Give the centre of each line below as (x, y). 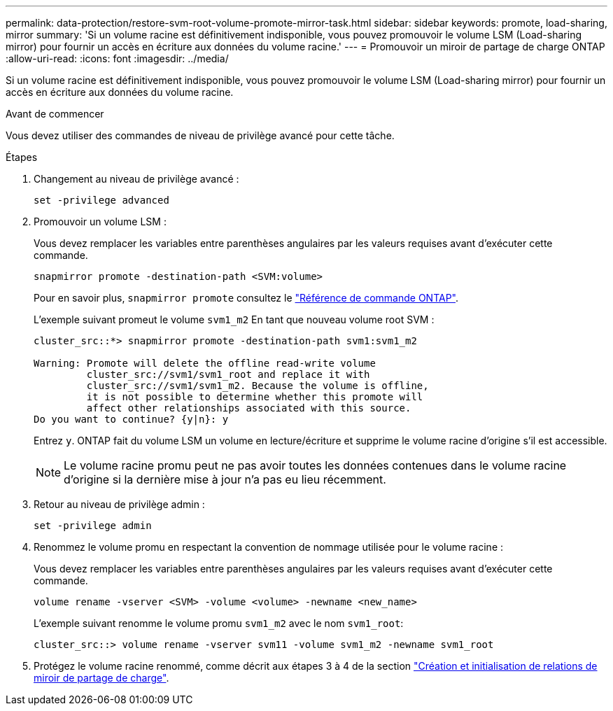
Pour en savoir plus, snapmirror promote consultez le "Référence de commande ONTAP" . (246, 298)
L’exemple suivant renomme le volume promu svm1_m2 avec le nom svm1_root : (219, 623)
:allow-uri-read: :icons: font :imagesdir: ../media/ (117, 58)
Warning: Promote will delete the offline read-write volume (205, 363)
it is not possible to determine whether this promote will (255, 397)
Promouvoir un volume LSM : (100, 221)
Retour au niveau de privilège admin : (119, 504)
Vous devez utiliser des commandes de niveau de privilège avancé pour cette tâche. (200, 135)
